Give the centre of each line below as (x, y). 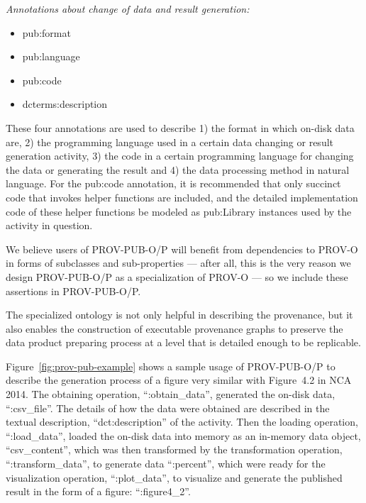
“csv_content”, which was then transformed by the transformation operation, (174, 449)
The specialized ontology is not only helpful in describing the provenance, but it (179, 315)
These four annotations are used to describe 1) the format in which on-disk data (180, 127)
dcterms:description (65, 104)
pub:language (51, 56)
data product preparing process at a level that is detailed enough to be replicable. (183, 342)
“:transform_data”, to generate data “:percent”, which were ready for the (166, 464)
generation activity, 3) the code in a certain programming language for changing (180, 156)
